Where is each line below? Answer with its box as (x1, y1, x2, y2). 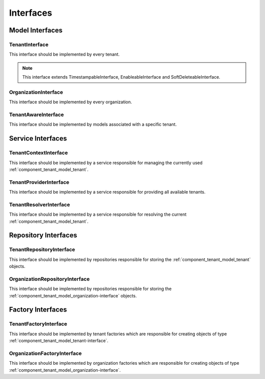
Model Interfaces (9, 26, 63, 34)
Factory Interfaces (9, 305, 67, 314)
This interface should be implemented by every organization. (9, 99, 132, 105)
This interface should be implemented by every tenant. (9, 52, 120, 58)
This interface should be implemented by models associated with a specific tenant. (9, 121, 177, 127)
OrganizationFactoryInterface (9, 350, 82, 356)
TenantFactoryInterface (9, 321, 67, 327)
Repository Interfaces (9, 231, 78, 239)
